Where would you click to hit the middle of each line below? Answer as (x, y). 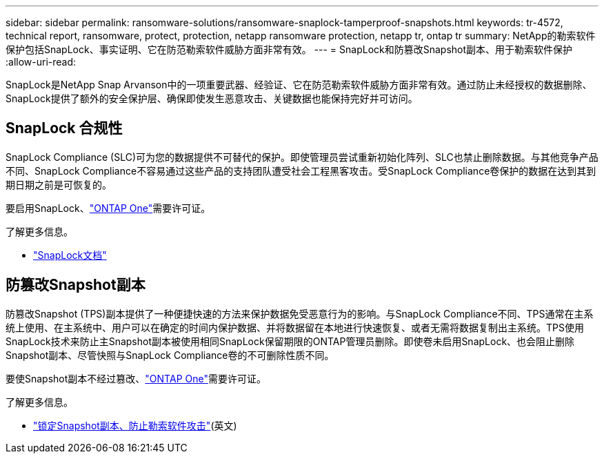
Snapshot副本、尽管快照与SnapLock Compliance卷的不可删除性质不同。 (170, 355)
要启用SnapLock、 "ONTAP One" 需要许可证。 (108, 208)
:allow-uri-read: (41, 62)
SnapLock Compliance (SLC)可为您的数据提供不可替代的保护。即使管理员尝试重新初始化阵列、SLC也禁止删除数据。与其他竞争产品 (302, 157)
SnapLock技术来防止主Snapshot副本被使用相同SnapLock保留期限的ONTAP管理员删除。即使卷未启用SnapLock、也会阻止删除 (290, 341)
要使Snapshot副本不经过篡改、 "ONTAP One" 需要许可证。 (136, 378)
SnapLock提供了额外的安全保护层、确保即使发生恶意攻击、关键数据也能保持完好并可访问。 (212, 98)
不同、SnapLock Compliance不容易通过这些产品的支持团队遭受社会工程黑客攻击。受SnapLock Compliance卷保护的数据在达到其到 (301, 170)
